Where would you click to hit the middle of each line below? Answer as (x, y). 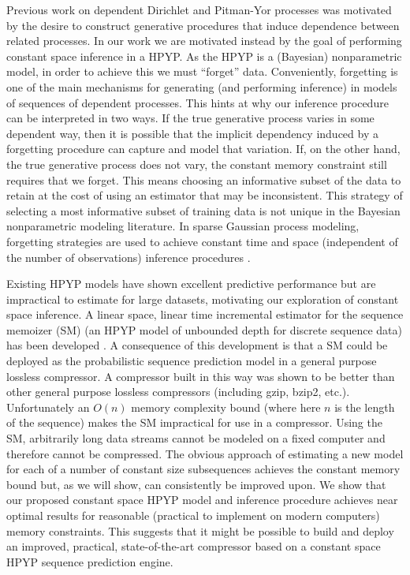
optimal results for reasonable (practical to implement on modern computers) (193, 515)
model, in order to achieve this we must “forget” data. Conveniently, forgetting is (202, 71)
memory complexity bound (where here (226, 407)
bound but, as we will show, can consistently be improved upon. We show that (196, 484)
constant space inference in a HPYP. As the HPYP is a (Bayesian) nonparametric (204, 56)
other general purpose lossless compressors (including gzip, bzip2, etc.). (178, 392)
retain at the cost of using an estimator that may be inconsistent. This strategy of (205, 195)
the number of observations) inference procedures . (129, 257)
